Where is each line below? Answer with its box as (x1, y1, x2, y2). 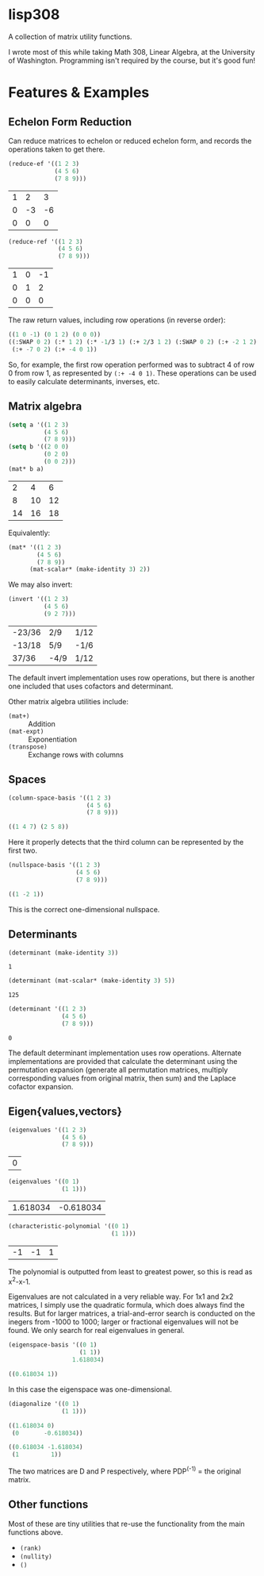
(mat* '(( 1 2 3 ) (8, 543, 62, 551)
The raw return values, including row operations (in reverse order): (8, 315, 226, 325)
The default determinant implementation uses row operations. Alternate (8, 1048, 242, 1058)
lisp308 (8, 6, 60, 24)
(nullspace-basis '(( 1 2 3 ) (8, 861, 101, 869)
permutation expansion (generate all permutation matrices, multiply (8, 1065, 228, 1074)
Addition (28, 719, 55, 728)
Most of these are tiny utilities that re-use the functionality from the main (8, 1519, 246, 1528)
